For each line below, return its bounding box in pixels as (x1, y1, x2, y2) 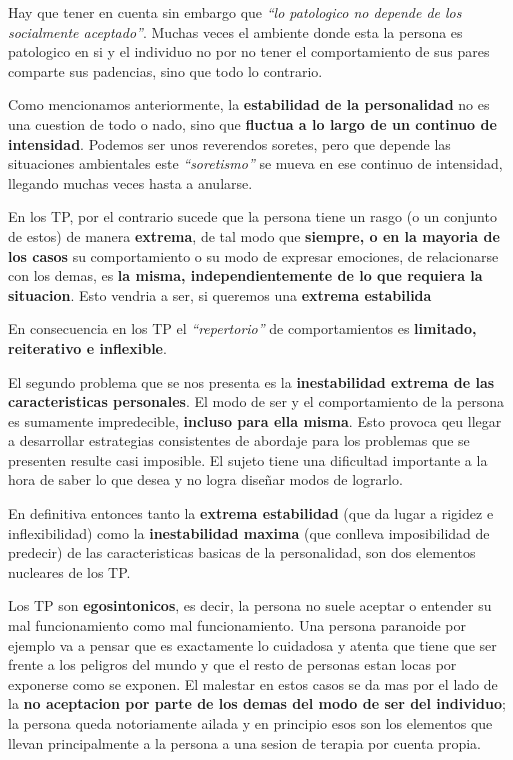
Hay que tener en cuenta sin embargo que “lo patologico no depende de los (8, 2, 462, 22)
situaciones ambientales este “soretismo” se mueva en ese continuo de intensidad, (8, 153, 503, 174)
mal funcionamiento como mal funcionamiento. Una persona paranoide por (8, 615, 466, 636)
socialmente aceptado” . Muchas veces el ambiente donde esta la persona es (8, 21, 463, 42)
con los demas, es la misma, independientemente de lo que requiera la (8, 265, 483, 286)
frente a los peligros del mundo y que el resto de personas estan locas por (8, 654, 457, 675)
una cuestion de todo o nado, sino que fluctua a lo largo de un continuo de (8, 113, 497, 134)
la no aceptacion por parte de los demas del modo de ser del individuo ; (8, 693, 506, 714)
